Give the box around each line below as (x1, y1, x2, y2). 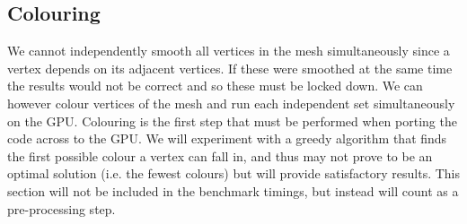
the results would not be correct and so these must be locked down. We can (7, 76, 423, 95)
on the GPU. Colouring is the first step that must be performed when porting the (7, 111, 457, 130)
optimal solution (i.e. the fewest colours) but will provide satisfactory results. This (7, 164, 460, 183)
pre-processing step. (7, 199, 116, 218)
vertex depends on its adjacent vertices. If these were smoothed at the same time (7, 58, 453, 77)
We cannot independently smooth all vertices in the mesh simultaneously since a (7, 41, 450, 60)
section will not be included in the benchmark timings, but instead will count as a (7, 181, 459, 200)
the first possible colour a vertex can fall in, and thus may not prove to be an (7, 146, 433, 165)
